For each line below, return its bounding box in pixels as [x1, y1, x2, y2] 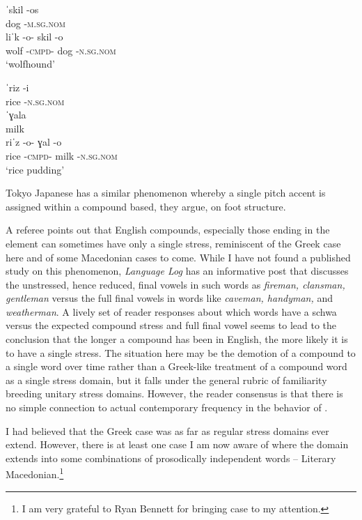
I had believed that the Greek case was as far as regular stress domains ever [6, 423, 329, 438]
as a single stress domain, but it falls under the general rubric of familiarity [6, 372, 327, 387]
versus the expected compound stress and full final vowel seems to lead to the [6, 318, 337, 332]
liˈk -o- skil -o [6, 29, 63, 44]
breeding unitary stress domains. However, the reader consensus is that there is [6, 386, 343, 401]
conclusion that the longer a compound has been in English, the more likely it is [6, 332, 348, 346]
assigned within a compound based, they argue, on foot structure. [6, 199, 286, 213]
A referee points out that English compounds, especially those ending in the [6, 222, 330, 237]
